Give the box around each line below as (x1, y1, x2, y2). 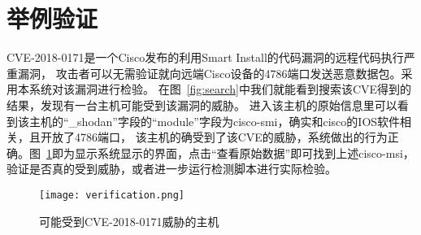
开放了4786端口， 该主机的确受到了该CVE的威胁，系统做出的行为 (40, 128, 388, 146)
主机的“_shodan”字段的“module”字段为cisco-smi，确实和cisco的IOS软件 (28, 112, 401, 129)
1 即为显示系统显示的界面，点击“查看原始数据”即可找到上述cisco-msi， (46, 144, 414, 161)
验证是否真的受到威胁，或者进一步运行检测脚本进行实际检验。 (7, 160, 336, 177)
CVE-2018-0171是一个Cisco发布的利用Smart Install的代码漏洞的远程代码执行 (7, 49, 404, 66)
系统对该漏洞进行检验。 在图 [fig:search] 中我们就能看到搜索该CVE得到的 (28, 81, 412, 98)
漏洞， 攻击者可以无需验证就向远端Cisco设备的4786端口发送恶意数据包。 (17, 64, 401, 81)
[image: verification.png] (39, 189, 184, 201)
